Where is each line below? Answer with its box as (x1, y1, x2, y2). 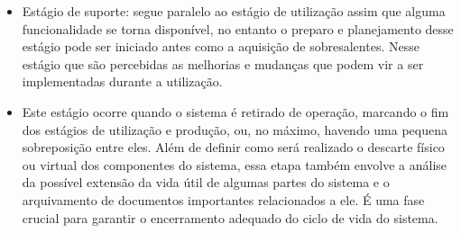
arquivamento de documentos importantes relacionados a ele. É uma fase (22, 190, 425, 209)
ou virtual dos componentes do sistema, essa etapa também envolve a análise (22, 155, 447, 174)
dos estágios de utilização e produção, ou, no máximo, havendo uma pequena (22, 120, 448, 139)
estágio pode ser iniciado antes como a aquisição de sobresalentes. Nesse (22, 37, 420, 56)
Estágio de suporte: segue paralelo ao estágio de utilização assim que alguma (22, 2, 446, 20)
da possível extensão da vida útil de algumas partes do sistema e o (22, 173, 390, 192)
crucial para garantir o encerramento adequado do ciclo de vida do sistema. (22, 208, 438, 227)
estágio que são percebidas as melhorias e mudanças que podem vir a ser (22, 54, 424, 73)
